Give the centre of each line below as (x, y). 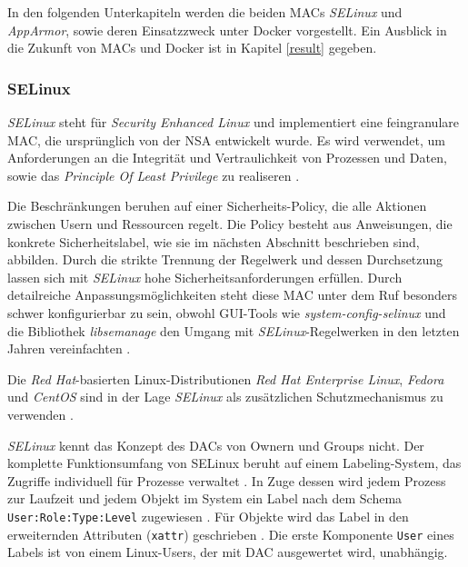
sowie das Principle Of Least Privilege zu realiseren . (154, 175)
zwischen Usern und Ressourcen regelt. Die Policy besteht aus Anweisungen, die (230, 223)
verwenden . (40, 414)
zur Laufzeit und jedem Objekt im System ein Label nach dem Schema (205, 498)
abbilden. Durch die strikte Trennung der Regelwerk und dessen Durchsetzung (225, 259)
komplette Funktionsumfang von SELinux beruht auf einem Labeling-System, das (234, 463)
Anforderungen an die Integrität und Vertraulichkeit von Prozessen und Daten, (227, 158)
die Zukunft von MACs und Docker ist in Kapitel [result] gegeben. (192, 48)
